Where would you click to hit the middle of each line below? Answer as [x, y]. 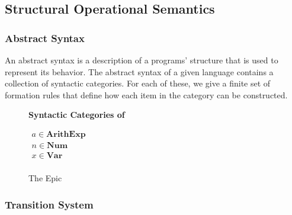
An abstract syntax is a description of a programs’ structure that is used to [142, 60]
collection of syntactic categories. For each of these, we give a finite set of [138, 83]
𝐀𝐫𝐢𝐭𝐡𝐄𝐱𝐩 [66, 134]
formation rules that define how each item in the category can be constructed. [146, 94]
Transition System [49, 204]
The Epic [45, 178]
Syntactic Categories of [77, 115]
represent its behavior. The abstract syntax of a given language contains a [139, 71]
